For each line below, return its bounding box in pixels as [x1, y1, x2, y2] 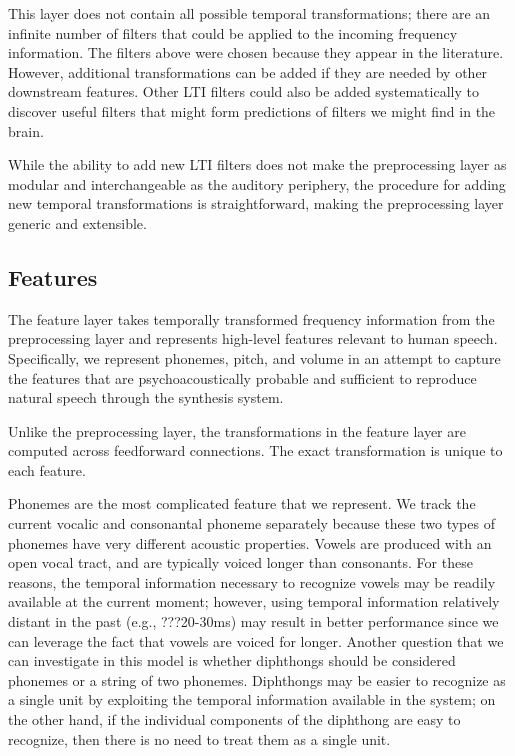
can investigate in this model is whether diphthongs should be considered [8, 650, 456, 671]
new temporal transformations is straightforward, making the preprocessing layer [8, 193, 504, 214]
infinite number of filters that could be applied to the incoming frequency [8, 22, 458, 43]
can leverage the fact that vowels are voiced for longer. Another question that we [8, 630, 504, 651]
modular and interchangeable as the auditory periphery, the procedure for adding [8, 173, 506, 194]
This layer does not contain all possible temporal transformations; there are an [8, 3, 491, 23]
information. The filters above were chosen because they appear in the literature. [8, 42, 504, 63]
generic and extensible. [8, 212, 147, 233]
